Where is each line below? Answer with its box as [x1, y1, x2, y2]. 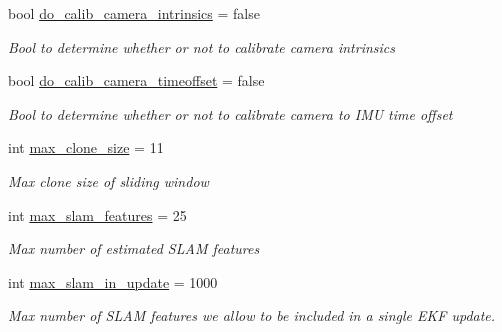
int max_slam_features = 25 [8, 204, 187, 225]
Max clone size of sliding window [8, 170, 209, 191]
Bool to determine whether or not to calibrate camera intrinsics [8, 36, 396, 57]
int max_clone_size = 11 [8, 137, 164, 158]
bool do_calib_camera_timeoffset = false [8, 70, 265, 91]
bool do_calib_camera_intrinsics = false [8, 3, 260, 23]
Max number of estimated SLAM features [8, 238, 260, 259]
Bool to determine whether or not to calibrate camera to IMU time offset [8, 103, 453, 124]
